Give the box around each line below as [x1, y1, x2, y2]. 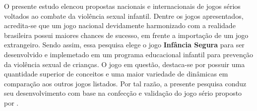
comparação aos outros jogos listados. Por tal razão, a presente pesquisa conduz [4, 78, 247, 88]
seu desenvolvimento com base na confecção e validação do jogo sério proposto [4, 88, 242, 98]
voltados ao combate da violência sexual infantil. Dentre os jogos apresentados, [4, 10, 244, 21]
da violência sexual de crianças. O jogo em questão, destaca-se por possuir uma [4, 59, 245, 69]
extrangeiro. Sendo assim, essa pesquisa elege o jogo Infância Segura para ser [4, 39, 245, 50]
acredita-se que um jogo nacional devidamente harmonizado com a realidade [4, 20, 236, 31]
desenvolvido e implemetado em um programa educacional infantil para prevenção [4, 49, 253, 59]
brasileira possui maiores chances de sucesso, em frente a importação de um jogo [4, 30, 249, 40]
